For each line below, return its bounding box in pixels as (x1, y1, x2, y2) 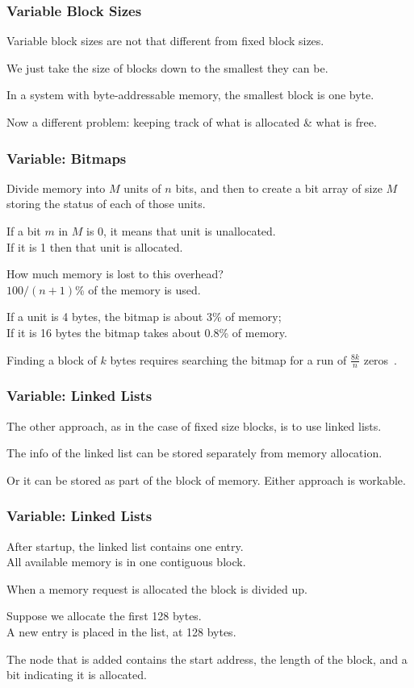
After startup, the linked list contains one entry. (6, 537, 244, 554)
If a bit (6, 223, 41, 239)
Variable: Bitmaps (6, 148, 127, 168)
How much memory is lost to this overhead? (6, 265, 224, 282)
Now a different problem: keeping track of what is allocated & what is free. (6, 114, 377, 130)
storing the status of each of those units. (6, 195, 206, 212)
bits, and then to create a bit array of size (175, 179, 383, 196)
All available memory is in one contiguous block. (6, 553, 246, 570)
